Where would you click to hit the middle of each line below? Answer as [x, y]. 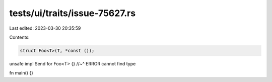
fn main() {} [21, 73]
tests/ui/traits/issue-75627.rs [73, 13]
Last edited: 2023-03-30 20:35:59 [45, 28]
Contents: [19, 37]
